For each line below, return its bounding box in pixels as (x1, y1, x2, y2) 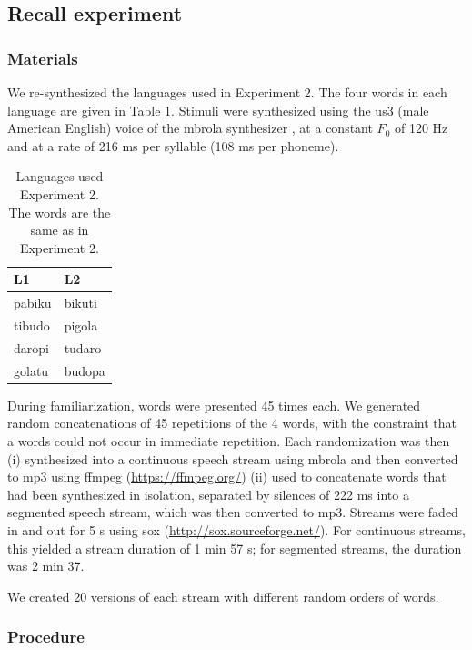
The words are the (8, 202, 111, 221)
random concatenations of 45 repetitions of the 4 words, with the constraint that (7, 413, 457, 432)
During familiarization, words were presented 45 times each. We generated (7, 395, 421, 414)
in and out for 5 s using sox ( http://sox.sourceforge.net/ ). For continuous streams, (7, 520, 466, 539)
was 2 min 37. (7, 556, 85, 575)
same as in (30, 220, 89, 239)
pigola (64, 316, 98, 335)
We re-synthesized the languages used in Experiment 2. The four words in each (7, 83, 447, 101)
